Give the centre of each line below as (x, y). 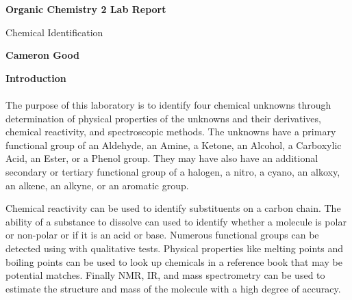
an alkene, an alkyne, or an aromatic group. (97, 185)
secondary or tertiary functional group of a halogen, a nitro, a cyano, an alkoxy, (173, 171)
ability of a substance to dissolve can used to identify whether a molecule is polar (176, 221)
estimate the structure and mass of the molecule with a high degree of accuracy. (173, 288)
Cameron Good (42, 55)
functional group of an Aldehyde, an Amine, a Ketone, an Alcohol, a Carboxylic (174, 145)
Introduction (36, 78)
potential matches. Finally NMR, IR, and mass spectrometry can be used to (165, 275)
